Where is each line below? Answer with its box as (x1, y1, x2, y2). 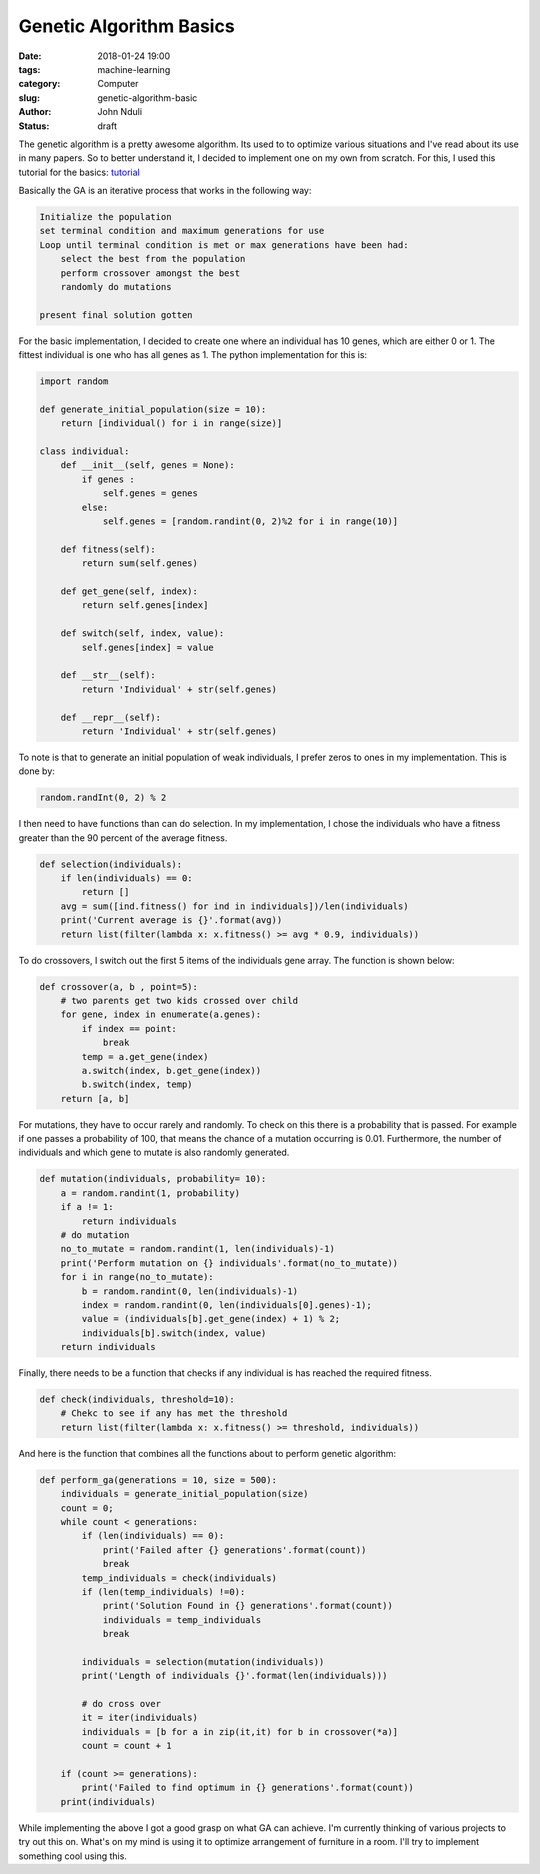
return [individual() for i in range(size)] (60, 418, 283, 429)
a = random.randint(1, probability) (60, 1187, 240, 1199)
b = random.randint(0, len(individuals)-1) (81, 1285, 299, 1297)
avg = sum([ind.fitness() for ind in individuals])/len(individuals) (60, 900, 409, 912)
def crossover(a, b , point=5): (39, 981, 199, 992)
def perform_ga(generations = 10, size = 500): (39, 1474, 277, 1485)
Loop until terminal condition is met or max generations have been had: (39, 239, 409, 250)
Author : (18, 106, 52, 118)
